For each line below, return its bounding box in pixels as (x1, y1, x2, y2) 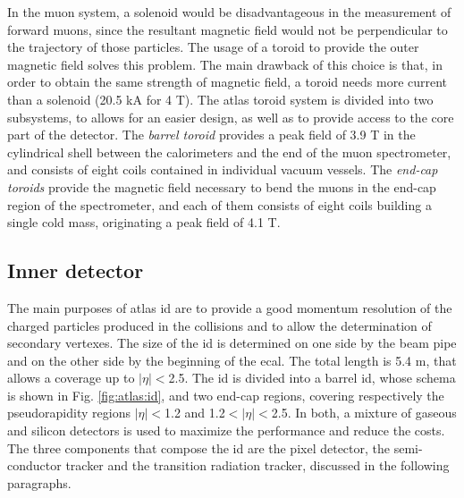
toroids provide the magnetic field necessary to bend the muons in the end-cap (7, 177, 436, 196)
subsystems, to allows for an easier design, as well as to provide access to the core (7, 107, 454, 126)
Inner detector (7, 257, 144, 284)
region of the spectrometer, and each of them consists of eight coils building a (7, 195, 432, 214)
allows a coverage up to (7, 368, 135, 387)
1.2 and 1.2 (165, 403, 225, 422)
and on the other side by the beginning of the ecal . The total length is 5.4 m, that (7, 350, 457, 369)
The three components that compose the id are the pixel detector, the (7, 438, 391, 457)
